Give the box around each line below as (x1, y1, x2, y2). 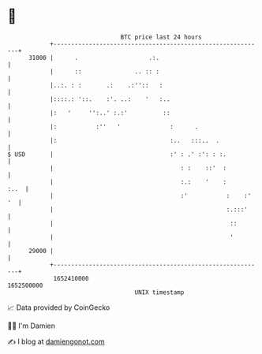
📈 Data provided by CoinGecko (7, 303, 110, 312)
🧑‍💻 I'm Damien (7, 321, 56, 330)
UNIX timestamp (134, 288, 185, 296)
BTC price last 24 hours (120, 33, 202, 41)
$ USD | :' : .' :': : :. (7, 150, 226, 158)
